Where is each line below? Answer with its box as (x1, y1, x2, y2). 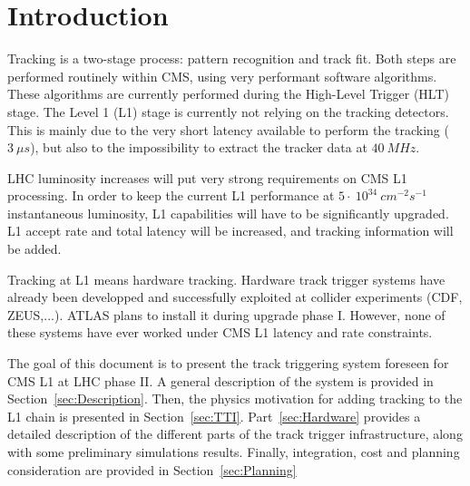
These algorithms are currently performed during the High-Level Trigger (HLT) (7, 84, 450, 103)
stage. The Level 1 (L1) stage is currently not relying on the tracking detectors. (7, 102, 449, 121)
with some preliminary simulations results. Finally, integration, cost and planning (7, 442, 460, 461)
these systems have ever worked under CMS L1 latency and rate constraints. (7, 323, 433, 342)
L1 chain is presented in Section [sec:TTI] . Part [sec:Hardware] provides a (7, 406, 421, 425)
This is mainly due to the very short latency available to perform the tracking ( (7, 120, 449, 139)
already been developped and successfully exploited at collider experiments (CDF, (7, 287, 463, 306)
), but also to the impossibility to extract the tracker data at (30, 138, 367, 157)
